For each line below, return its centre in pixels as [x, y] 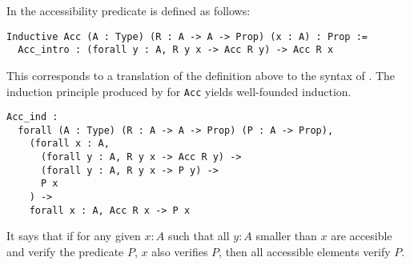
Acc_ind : [32, 117]
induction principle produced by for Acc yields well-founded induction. [179, 91]
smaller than [286, 236]
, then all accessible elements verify [305, 251]
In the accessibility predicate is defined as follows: [129, 10]
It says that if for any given [74, 236]
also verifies [180, 251]
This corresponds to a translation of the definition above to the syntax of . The [201, 75]
